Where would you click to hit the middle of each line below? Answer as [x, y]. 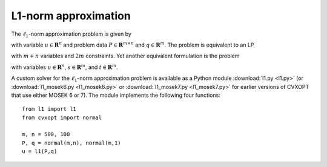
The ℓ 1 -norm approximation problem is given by [71, 34]
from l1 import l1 [49, 109]
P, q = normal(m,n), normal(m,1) [71, 143]
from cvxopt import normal [62, 117]
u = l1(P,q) [40, 152]
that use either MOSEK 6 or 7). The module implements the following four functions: [116, 95]
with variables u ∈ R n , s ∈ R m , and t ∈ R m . [64, 67]
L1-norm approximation [71, 16]
